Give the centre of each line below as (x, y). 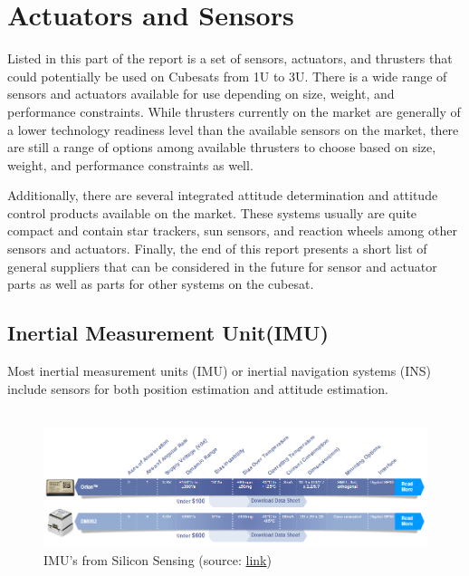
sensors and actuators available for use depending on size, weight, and (201, 94)
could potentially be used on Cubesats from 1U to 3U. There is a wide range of (227, 76)
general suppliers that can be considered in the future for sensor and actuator (222, 266)
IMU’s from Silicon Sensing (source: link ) (158, 559)
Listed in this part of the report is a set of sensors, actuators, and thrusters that (230, 58)
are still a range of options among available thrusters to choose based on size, (222, 147)
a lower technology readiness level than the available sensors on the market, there (233, 129)
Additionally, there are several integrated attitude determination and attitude (223, 195)
